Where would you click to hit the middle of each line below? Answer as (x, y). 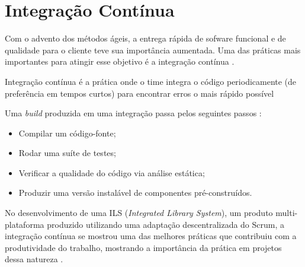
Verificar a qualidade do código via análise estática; (112, 172)
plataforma (25, 224)
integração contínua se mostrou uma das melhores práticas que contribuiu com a (151, 236)
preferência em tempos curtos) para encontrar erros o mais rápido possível (139, 93)
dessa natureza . (34, 259)
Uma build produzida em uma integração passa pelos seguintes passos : (133, 113)
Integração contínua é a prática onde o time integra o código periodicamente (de (151, 81)
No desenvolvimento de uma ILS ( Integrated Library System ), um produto (139, 213)
